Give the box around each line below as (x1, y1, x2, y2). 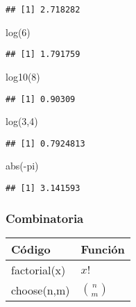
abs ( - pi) (6, 158, 39, 173)
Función (80, 240, 125, 257)
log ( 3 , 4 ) (6, 114, 38, 128)
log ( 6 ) (6, 24, 31, 39)
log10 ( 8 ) (6, 69, 40, 83)
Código (11, 240, 51, 257)
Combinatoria (6, 209, 84, 226)
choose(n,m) (11, 281, 70, 298)
